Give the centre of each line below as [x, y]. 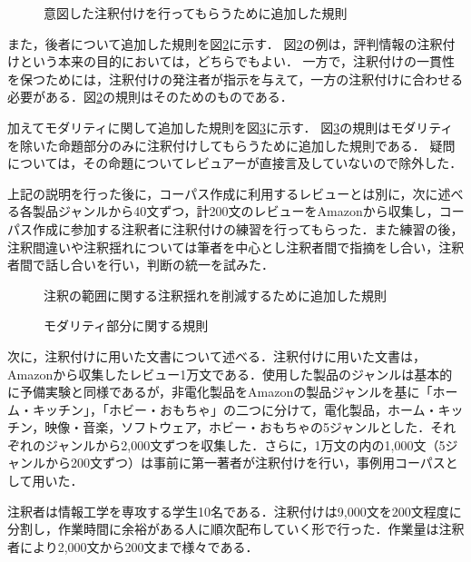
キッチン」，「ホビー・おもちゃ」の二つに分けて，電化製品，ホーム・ [235, 409]
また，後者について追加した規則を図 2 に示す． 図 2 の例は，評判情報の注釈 [225, 43]
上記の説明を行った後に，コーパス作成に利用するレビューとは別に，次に [223, 193]
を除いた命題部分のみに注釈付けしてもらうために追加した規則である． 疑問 [231, 145]
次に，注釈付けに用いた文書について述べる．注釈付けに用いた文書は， [216, 355]
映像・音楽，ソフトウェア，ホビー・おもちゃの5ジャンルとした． [238, 427]
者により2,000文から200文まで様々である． [133, 546]
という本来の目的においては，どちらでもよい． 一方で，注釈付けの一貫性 [237, 61]
